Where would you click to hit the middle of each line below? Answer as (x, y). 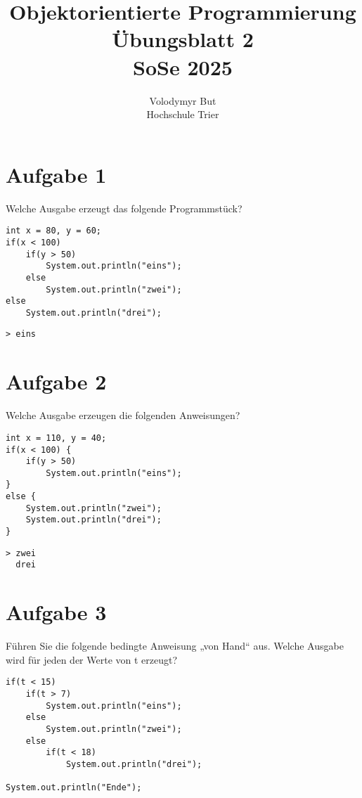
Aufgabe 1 (56, 174)
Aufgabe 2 (56, 381)
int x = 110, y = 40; (56, 438)
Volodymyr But (183, 100)
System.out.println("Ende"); (74, 788)
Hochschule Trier (183, 114)
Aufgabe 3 (56, 612)
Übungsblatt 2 (183, 39)
